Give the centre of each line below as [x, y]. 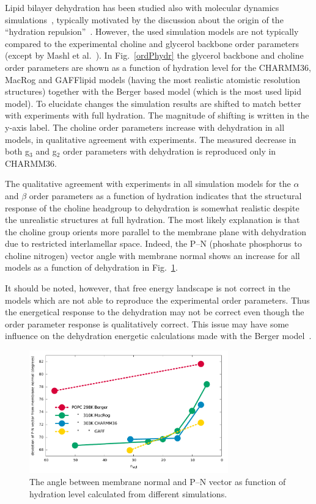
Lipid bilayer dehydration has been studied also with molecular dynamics [142, 7]
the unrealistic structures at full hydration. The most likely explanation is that [152, 220]
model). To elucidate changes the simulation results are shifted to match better [153, 103]
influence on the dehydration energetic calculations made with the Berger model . [158, 336]
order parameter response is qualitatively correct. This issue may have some [147, 323]
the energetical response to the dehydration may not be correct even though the [155, 312]
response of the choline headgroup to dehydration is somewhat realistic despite [152, 207]
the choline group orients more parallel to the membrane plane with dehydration [156, 231]
